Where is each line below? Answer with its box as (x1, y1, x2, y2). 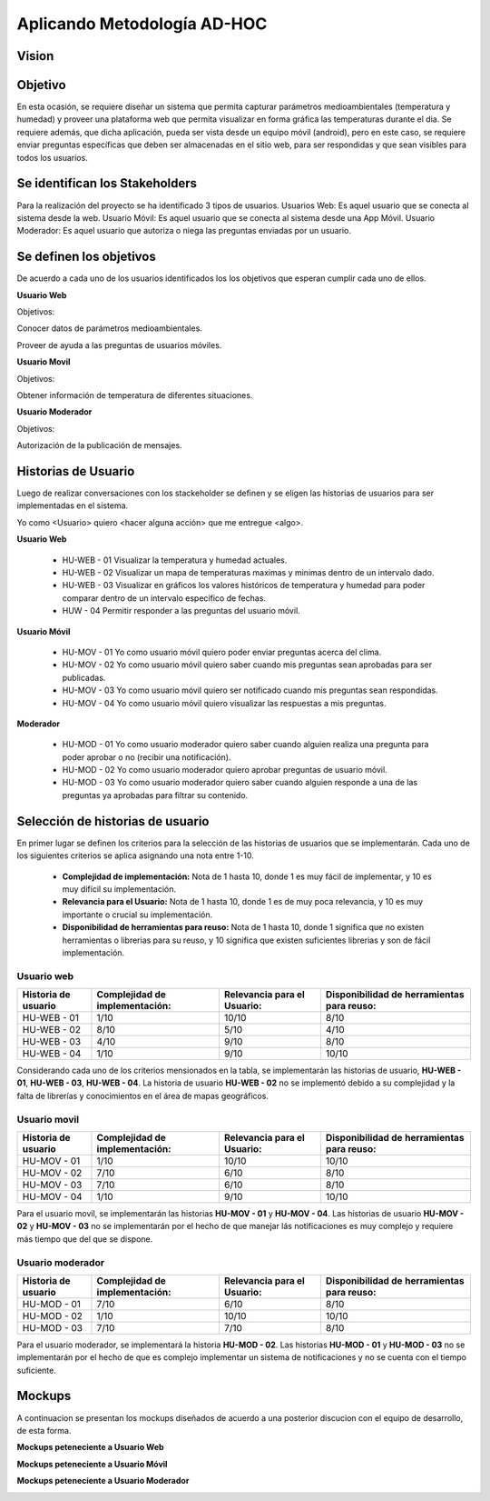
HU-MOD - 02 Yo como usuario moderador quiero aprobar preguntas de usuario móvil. (62, 765, 387, 776)
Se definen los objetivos (16, 249, 156, 265)
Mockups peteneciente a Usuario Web (16, 1442, 164, 1453)
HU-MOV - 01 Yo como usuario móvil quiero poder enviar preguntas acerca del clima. (62, 646, 382, 657)
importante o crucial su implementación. (62, 909, 213, 920)
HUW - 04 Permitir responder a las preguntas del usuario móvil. (62, 605, 301, 616)
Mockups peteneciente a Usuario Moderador (16, 1476, 190, 1486)
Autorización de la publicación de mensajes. (16, 440, 182, 451)
